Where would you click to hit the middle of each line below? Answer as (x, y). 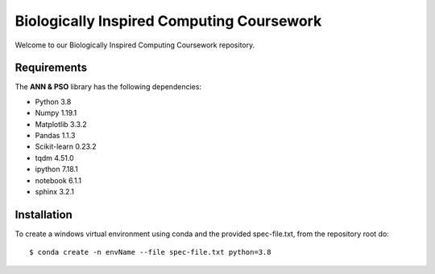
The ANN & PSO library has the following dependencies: (108, 87)
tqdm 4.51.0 (54, 157)
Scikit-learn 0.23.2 (66, 147)
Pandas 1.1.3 (55, 136)
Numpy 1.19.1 (56, 113)
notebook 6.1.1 (58, 180)
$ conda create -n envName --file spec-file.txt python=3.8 (150, 252)
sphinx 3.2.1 (54, 191)
